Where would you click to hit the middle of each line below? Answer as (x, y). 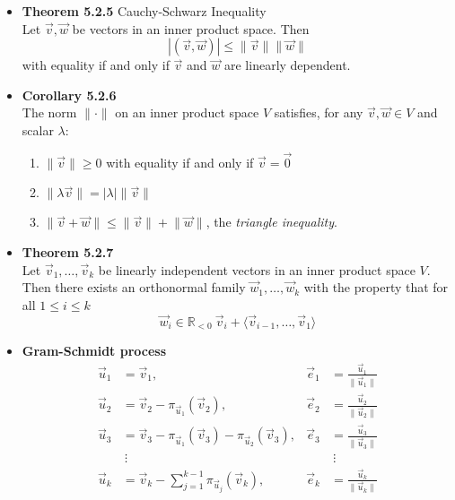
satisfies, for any (319, 112)
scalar (38, 129)
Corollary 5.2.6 (69, 95)
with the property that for (376, 287)
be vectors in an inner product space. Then (191, 28)
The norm (49, 112)
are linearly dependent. (287, 65)
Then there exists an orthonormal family (134, 287)
